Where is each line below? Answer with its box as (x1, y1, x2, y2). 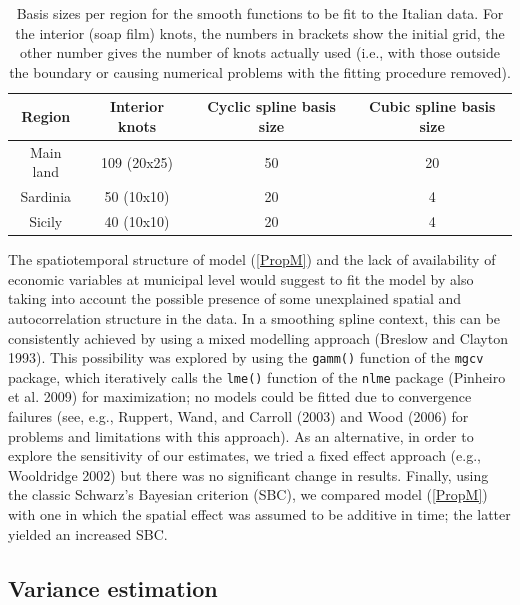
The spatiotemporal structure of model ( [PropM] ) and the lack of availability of (8, 249, 496, 270)
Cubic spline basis (369, 96, 496, 117)
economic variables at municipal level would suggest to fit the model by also (8, 268, 474, 289)
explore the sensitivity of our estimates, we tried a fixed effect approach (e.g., (8, 445, 481, 466)
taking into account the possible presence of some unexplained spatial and (8, 288, 462, 309)
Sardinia (20, 186, 72, 207)
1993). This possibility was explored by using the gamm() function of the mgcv (8, 347, 484, 368)
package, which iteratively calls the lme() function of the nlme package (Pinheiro (8, 366, 506, 387)
